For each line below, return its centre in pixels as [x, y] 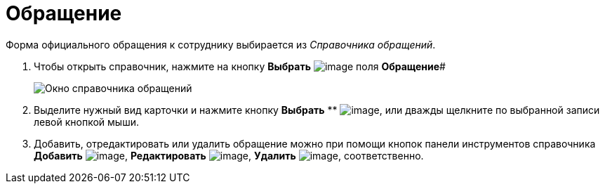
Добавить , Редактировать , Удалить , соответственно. [229, 155]
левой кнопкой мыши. [86, 122]
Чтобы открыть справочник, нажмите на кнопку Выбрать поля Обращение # [240, 66]
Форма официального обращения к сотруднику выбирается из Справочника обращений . [221, 44]
